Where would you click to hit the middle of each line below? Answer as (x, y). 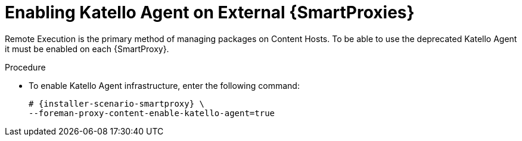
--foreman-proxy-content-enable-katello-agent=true (152, 113)
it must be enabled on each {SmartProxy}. (87, 49)
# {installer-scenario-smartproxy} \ (117, 103)
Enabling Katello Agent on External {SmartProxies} (210, 12)
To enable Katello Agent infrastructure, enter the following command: (164, 85)
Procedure (25, 67)
